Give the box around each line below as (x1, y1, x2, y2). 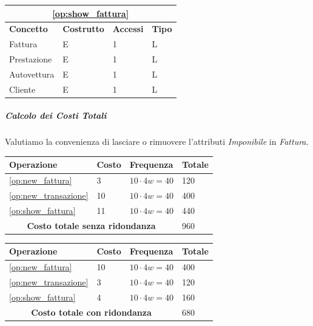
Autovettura (9, 67, 55, 80)
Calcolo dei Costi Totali (5, 109, 107, 122)
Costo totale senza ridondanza (27, 219, 156, 231)
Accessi (112, 22, 144, 35)
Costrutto (62, 22, 104, 35)
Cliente (9, 82, 36, 95)
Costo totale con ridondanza (31, 305, 152, 318)
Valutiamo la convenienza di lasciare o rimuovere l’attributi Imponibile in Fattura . (5, 135, 309, 148)
